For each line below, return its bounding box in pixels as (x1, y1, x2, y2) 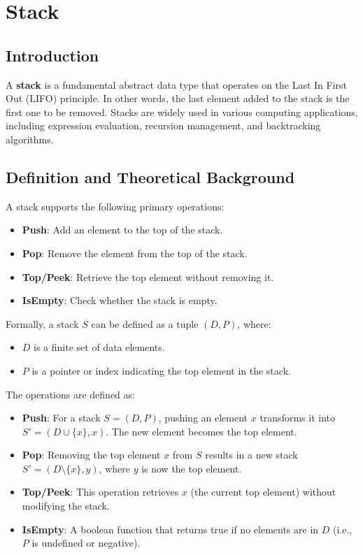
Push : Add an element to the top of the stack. (22, 222, 223, 237)
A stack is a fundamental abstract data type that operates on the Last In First (6, 77, 348, 92)
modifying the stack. (22, 498, 110, 513)
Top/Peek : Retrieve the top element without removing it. (22, 269, 274, 284)
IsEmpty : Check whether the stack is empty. (22, 293, 218, 308)
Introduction (6, 44, 99, 66)
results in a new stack (205, 447, 298, 462)
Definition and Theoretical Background (6, 166, 295, 187)
